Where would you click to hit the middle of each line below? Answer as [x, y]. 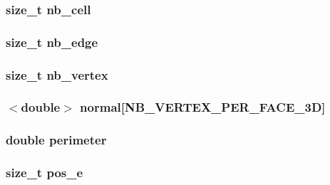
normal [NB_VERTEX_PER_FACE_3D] [203, 107]
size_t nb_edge [52, 42]
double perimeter [56, 140]
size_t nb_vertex [57, 74]
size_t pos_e [45, 173]
